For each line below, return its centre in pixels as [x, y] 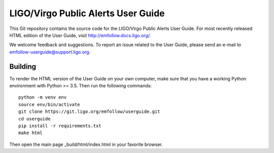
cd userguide [35, 119]
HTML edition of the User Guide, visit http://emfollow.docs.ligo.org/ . [80, 35]
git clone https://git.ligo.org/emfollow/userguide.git [89, 112]
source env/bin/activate [49, 104]
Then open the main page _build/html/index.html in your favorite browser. [86, 144]
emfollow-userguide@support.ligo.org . [50, 52]
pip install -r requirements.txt [60, 126]
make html [30, 133]
